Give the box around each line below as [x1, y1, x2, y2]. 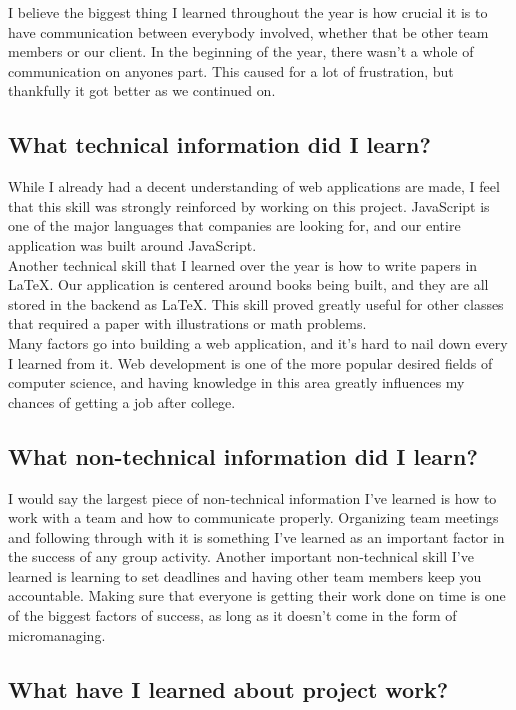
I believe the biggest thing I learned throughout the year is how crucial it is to [8, 2, 488, 22]
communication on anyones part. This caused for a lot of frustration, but [8, 60, 454, 81]
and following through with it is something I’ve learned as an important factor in [8, 526, 505, 547]
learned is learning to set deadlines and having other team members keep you [8, 565, 482, 586]
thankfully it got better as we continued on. [8, 80, 276, 101]
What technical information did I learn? [8, 129, 431, 160]
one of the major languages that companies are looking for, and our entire [8, 215, 461, 236]
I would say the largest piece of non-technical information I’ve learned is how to [8, 487, 497, 508]
